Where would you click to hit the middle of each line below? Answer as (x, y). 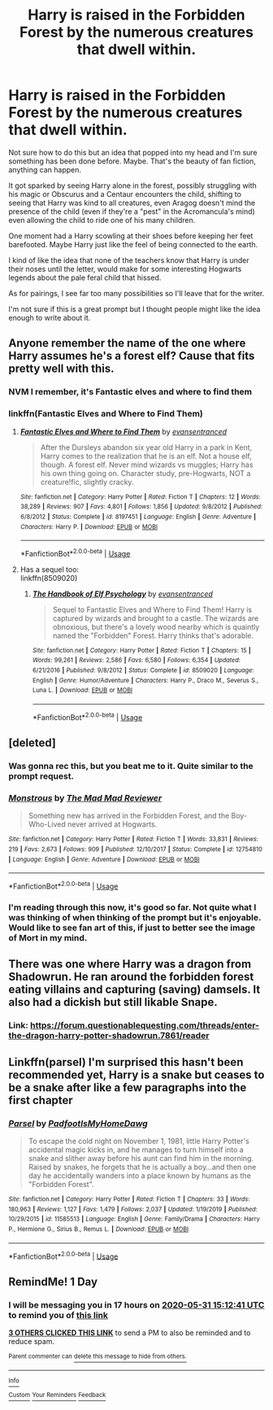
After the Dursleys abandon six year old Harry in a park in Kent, (146, 447)
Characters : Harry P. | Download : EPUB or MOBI (89, 526)
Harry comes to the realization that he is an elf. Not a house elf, (146, 456)
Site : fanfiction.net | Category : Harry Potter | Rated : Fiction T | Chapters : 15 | (142, 650)
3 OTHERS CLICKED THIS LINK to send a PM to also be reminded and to (130, 1333)
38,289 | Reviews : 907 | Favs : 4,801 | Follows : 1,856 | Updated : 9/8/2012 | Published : (141, 507)
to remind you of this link (58, 1315)
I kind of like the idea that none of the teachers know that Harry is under (129, 260)
